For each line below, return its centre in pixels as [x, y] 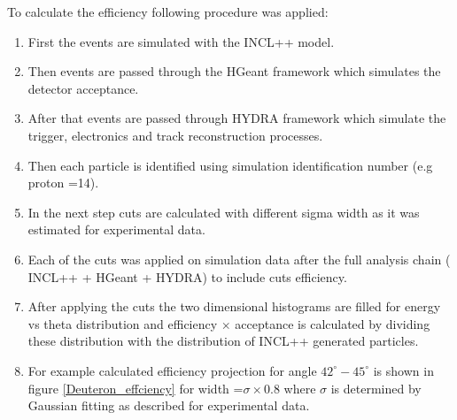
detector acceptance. [83, 88]
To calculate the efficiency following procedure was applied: [168, 11]
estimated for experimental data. [116, 229]
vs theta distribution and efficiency [123, 323]
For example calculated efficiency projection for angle [172, 370]
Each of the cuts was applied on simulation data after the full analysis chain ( [239, 259]
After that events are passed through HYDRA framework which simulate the [237, 118]
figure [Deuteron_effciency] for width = [136, 388]
